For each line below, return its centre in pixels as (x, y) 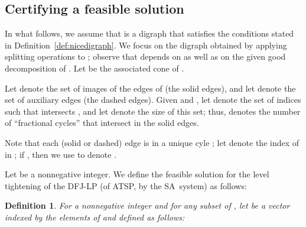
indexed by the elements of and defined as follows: (95, 217)
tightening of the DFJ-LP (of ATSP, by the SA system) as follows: (126, 185)
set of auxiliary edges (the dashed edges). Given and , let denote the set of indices (153, 100)
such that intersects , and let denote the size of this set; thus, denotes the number (153, 111)
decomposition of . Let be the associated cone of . (95, 68)
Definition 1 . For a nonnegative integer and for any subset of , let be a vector (147, 205)
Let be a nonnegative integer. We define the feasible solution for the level (137, 174)
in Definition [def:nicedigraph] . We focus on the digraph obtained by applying (146, 45)
